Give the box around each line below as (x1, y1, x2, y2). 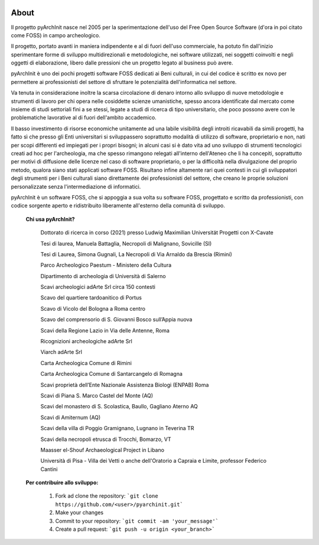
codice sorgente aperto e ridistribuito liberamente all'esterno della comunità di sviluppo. (11, 202, 226, 209)
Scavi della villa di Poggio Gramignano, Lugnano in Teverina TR (40, 425, 194, 432)
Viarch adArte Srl (40, 349, 83, 356)
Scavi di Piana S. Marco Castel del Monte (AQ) (40, 392, 154, 399)
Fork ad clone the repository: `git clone (55, 492, 159, 499)
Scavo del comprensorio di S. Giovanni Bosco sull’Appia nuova (40, 316, 193, 323)
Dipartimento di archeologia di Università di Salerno (40, 272, 166, 279)
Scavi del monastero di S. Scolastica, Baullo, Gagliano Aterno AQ (40, 403, 198, 410)
